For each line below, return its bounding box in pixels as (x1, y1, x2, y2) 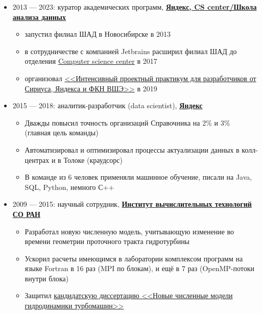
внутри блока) (25, 273, 69, 283)
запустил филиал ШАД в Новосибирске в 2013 (25, 29, 171, 39)
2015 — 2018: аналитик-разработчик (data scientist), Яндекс (12, 100, 203, 111)
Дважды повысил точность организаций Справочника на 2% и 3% (25, 117, 230, 128)
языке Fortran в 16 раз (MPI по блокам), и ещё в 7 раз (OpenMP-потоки (25, 263, 255, 274)
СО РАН (12, 208, 40, 219)
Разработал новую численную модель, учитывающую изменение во (25, 226, 234, 236)
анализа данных (12, 11, 66, 22)
